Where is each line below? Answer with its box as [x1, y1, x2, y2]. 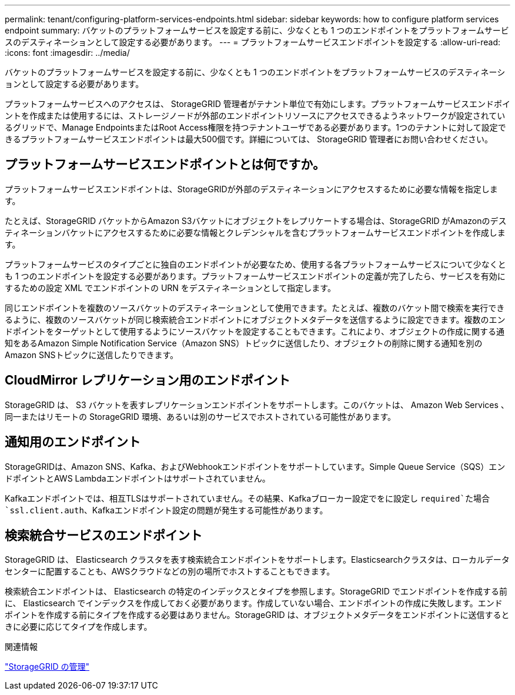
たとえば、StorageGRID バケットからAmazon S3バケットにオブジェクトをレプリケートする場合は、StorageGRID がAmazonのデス [5, 215, 507, 226]
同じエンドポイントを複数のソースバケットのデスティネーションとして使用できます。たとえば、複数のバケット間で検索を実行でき [5, 302, 505, 313]
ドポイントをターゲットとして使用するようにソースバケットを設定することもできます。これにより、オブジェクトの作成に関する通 [5, 326, 505, 336]
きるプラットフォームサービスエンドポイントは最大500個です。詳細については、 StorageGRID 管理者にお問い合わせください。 [5, 134, 493, 144]
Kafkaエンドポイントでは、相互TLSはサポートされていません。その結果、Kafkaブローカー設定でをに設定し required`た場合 [5, 493, 490, 503]
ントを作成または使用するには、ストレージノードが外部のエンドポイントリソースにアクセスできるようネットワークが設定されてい [5, 111, 506, 121]
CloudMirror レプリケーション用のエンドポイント [5, 373, 290, 388]
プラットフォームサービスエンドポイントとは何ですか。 [5, 157, 325, 172]
